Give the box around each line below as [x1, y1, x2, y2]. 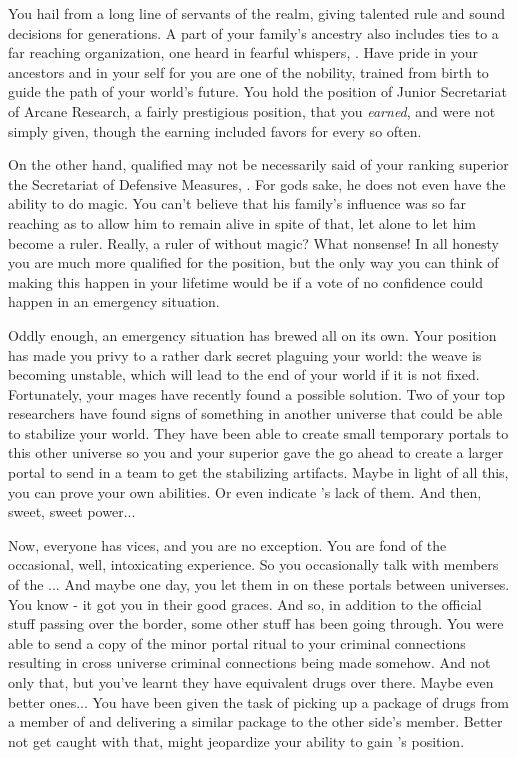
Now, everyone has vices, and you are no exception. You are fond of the [8, 534, 447, 555]
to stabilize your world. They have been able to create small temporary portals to [8, 422, 509, 443]
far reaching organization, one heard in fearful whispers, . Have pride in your [8, 42, 478, 63]
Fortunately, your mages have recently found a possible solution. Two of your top [8, 383, 505, 404]
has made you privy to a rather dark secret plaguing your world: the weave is [8, 344, 482, 365]
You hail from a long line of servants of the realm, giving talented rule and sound [8, 3, 506, 23]
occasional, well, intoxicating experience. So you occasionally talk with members [8, 554, 499, 575]
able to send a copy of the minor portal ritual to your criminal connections [8, 632, 466, 653]
